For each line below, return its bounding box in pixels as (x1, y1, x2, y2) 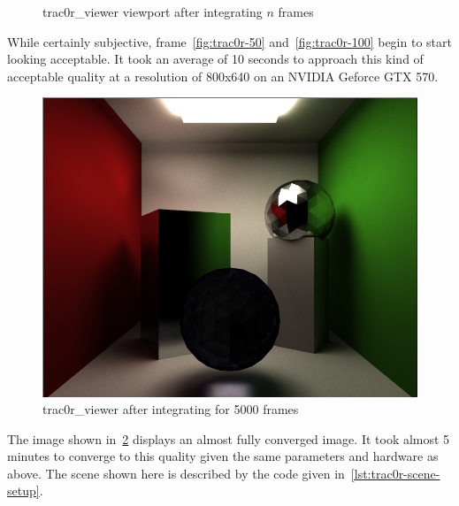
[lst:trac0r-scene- (350, 464, 440, 482)
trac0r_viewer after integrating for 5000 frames (42, 400, 299, 418)
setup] (7, 481, 40, 500)
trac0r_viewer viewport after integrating (42, 3, 263, 20)
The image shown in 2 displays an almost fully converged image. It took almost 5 (7, 429, 450, 448)
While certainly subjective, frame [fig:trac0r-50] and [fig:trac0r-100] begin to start (7, 32, 452, 50)
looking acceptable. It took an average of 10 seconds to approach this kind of (7, 50, 424, 68)
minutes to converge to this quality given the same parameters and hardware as (7, 447, 439, 465)
